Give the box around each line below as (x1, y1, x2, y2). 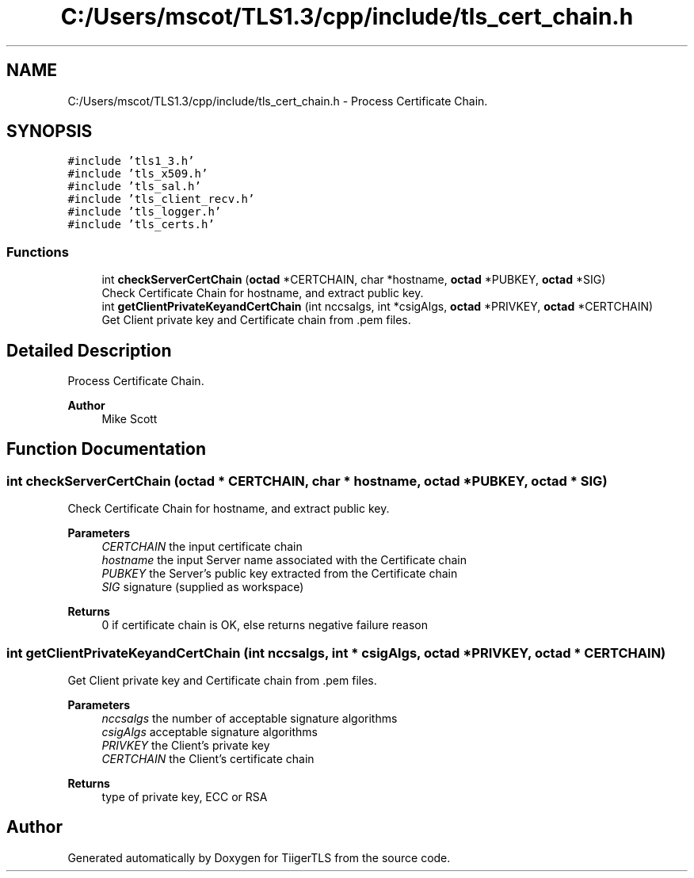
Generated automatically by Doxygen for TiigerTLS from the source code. (67, 850, 451, 865)
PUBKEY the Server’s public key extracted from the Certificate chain (101, 567, 458, 581)
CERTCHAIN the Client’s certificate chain (101, 752, 315, 765)
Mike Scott (101, 412, 158, 426)
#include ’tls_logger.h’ (67, 205, 222, 219)
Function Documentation (6, 439, 206, 460)
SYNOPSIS (6, 121, 93, 142)
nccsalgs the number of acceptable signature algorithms (101, 712, 398, 725)
